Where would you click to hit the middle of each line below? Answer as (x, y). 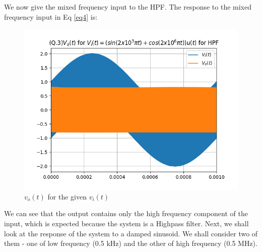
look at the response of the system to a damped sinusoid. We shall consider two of (131, 233)
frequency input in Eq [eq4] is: (51, 16)
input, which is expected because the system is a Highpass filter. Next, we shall (126, 223)
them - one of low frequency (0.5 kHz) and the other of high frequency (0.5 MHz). (131, 243)
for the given (67, 196)
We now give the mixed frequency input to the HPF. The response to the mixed (128, 7)
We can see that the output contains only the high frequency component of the (126, 213)
